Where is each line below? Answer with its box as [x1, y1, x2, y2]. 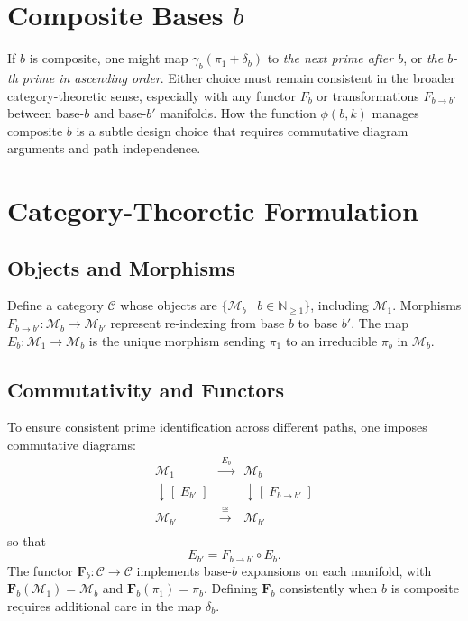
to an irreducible [285, 331, 378, 350]
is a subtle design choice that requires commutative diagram [76, 121, 408, 140]
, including [310, 296, 369, 315]
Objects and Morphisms [7, 253, 235, 281]
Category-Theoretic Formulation [7, 192, 418, 229]
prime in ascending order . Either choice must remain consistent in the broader [22, 68, 455, 87]
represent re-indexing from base [110, 314, 285, 333]
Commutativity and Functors [7, 375, 284, 403]
